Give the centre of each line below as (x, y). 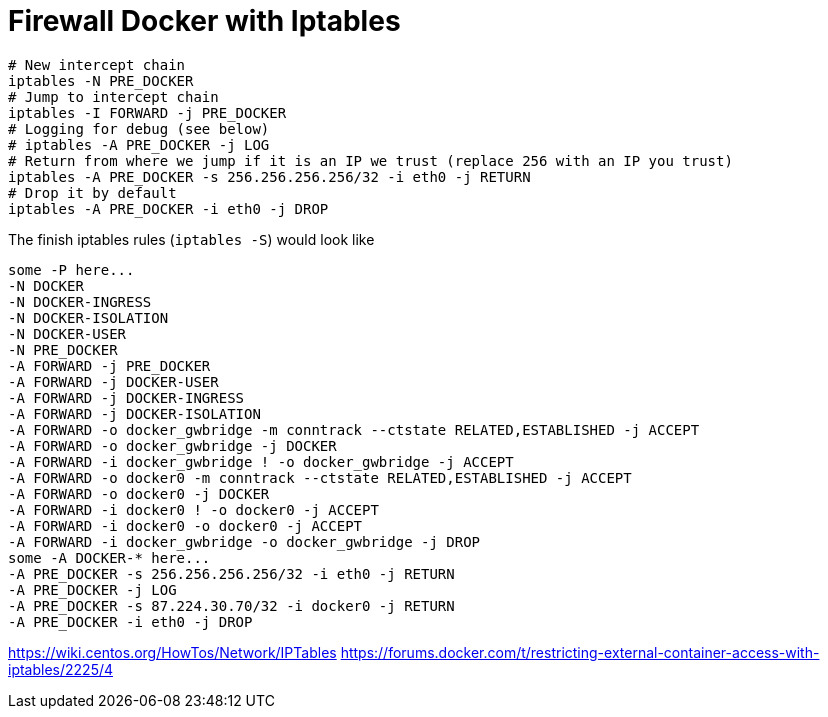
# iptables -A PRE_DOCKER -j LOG (139, 144)
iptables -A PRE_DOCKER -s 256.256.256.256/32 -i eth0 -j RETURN (269, 176)
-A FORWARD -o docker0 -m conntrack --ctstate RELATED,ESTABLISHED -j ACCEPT (320, 477)
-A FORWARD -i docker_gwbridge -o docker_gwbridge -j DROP (244, 541)
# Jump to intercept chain (113, 96)
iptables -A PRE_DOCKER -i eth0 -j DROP (168, 208)
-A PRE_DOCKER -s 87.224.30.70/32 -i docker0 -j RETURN (231, 605)
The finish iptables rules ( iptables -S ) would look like (191, 239)
